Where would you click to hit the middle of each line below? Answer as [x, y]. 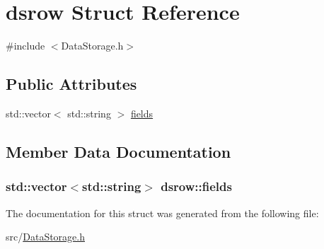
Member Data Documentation [118, 151]
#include [25, 46]
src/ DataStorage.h [45, 237]
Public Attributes [71, 84]
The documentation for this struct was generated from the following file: [162, 213]
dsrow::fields [196, 186]
